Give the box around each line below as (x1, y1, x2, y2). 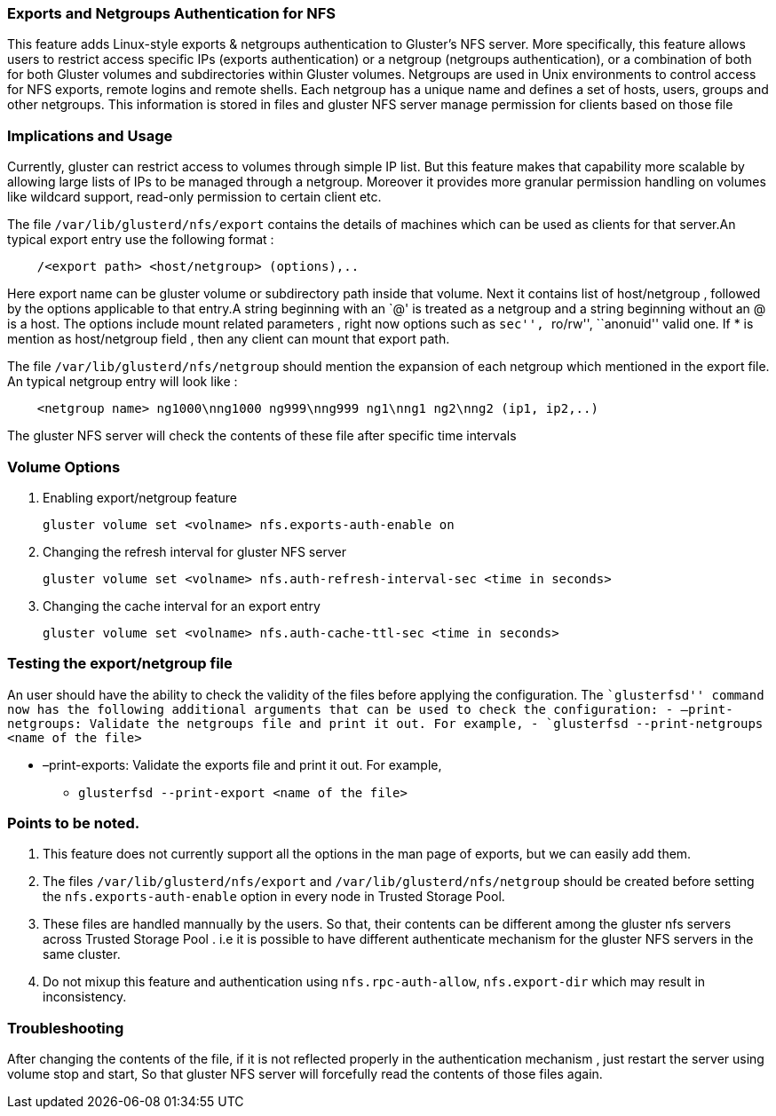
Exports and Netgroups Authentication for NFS (7, 4, 337, 22)
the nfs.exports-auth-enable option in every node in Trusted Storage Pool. (43, 889, 505, 905)
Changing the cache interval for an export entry (43, 598, 321, 613)
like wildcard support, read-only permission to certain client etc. (7, 189, 382, 205)
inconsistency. (43, 989, 127, 1005)
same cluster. (43, 946, 121, 962)
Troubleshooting (7, 1018, 124, 1037)
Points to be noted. (7, 814, 140, 832)
